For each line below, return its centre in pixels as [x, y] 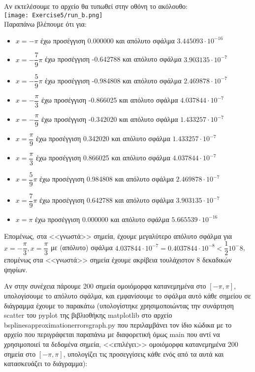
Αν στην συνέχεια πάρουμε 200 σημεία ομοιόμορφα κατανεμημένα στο [105, 286]
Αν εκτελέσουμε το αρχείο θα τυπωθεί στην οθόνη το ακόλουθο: [96, 6]
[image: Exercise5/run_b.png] [53, 15]
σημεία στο [20, 353]
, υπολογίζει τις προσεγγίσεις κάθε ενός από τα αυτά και [143, 353]
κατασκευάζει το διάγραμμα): [46, 363]
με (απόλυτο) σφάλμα [82, 247]
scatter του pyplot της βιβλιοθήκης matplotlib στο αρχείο [88, 315]
